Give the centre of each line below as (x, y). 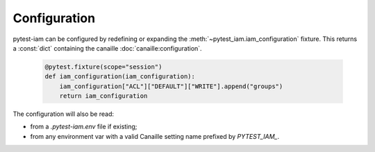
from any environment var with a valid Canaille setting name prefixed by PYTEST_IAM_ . (155, 136)
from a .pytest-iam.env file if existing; (84, 127)
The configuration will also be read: (64, 114)
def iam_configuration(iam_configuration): (120, 77)
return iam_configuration (103, 96)
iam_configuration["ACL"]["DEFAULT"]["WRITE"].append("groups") (171, 86)
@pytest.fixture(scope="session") (103, 67)
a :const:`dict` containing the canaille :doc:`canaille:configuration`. (107, 48)
